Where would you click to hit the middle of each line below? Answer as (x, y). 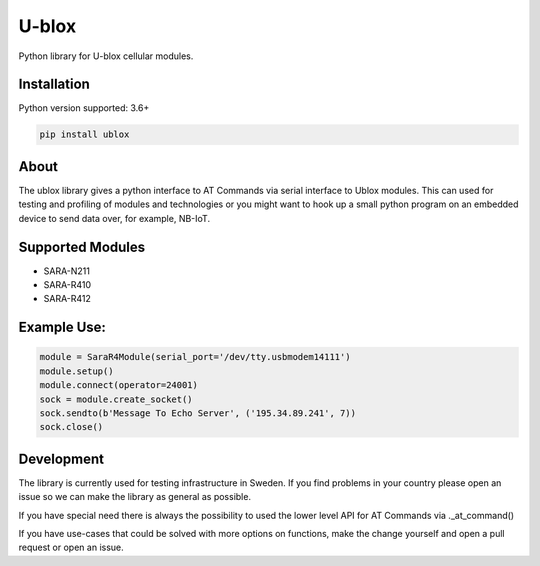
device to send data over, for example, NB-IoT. (114, 218)
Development (61, 458)
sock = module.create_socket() (116, 399)
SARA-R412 (67, 299)
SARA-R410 (67, 285)
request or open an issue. (71, 547)
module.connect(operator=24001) (119, 385)
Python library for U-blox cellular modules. (106, 56)
